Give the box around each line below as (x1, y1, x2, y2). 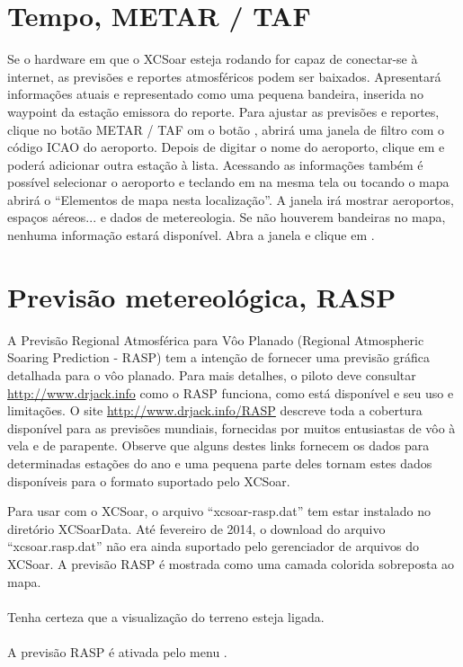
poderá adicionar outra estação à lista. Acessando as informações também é (7, 155, 423, 173)
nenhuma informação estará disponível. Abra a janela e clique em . (7, 226, 375, 245)
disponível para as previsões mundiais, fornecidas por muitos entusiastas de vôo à (7, 418, 456, 437)
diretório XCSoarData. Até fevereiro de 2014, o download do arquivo (7, 519, 386, 538)
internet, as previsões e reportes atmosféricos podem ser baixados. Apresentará (7, 67, 441, 85)
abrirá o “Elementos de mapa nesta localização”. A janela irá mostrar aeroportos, (7, 190, 454, 209)
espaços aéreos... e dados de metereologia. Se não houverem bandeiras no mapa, (7, 208, 446, 227)
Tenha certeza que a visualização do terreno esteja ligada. (7, 607, 325, 626)
